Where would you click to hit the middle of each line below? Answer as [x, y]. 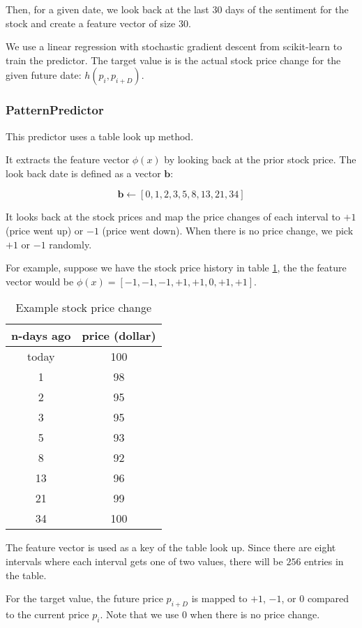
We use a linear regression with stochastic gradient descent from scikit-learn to [174, 46]
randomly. [70, 244]
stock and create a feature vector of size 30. [98, 23]
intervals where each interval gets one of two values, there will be [144, 561]
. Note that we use [139, 614]
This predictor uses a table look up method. [100, 136]
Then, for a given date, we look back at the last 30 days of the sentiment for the [177, 9]
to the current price [47, 614]
